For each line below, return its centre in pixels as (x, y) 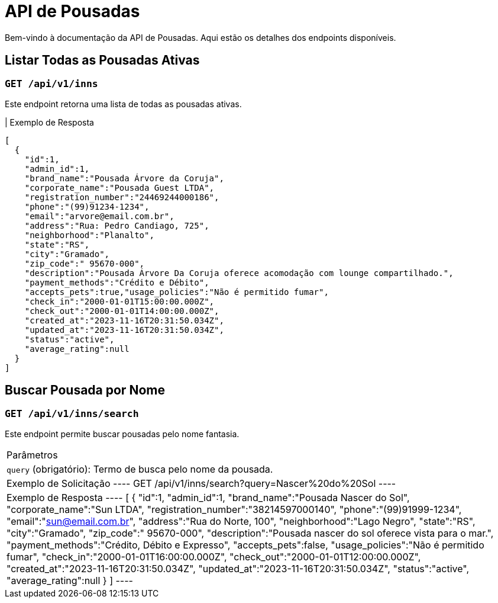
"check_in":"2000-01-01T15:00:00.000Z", (119, 301)
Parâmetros (32, 455)
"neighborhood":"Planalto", (89, 235)
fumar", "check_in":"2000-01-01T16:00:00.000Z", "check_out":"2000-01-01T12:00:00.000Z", (214, 557)
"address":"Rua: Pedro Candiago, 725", (117, 225)
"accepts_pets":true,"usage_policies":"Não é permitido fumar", (177, 292)
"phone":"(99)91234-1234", (87, 206)
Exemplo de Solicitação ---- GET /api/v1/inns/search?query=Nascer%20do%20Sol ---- (201, 484)
